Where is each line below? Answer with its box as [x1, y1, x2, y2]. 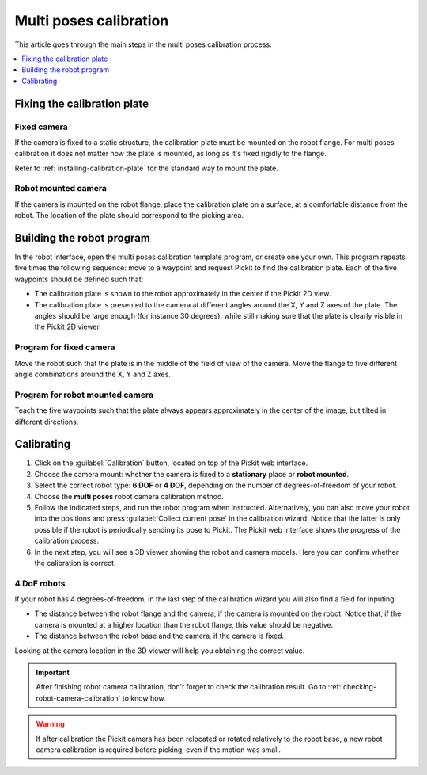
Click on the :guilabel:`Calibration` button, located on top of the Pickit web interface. [34, 458, 308, 468]
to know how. [122, 693, 166, 703]
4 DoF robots [14, 578, 66, 589]
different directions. [14, 417, 79, 426]
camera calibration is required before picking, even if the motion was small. [36, 745, 281, 754]
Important [36, 668, 70, 678]
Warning [36, 720, 65, 729]
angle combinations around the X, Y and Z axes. [14, 369, 172, 379]
